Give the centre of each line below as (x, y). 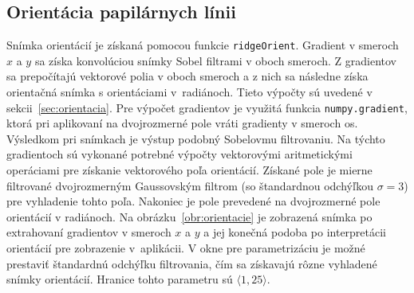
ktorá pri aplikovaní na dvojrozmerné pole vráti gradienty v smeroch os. (182, 123)
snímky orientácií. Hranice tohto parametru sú (120, 279)
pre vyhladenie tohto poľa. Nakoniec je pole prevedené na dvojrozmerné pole (193, 201)
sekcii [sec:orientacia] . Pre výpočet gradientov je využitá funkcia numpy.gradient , (207, 107)
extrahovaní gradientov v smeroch (89, 232)
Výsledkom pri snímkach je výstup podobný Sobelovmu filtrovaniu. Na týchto (196, 138)
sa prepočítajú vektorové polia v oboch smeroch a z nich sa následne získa (187, 76)
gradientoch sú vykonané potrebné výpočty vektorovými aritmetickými (179, 154)
